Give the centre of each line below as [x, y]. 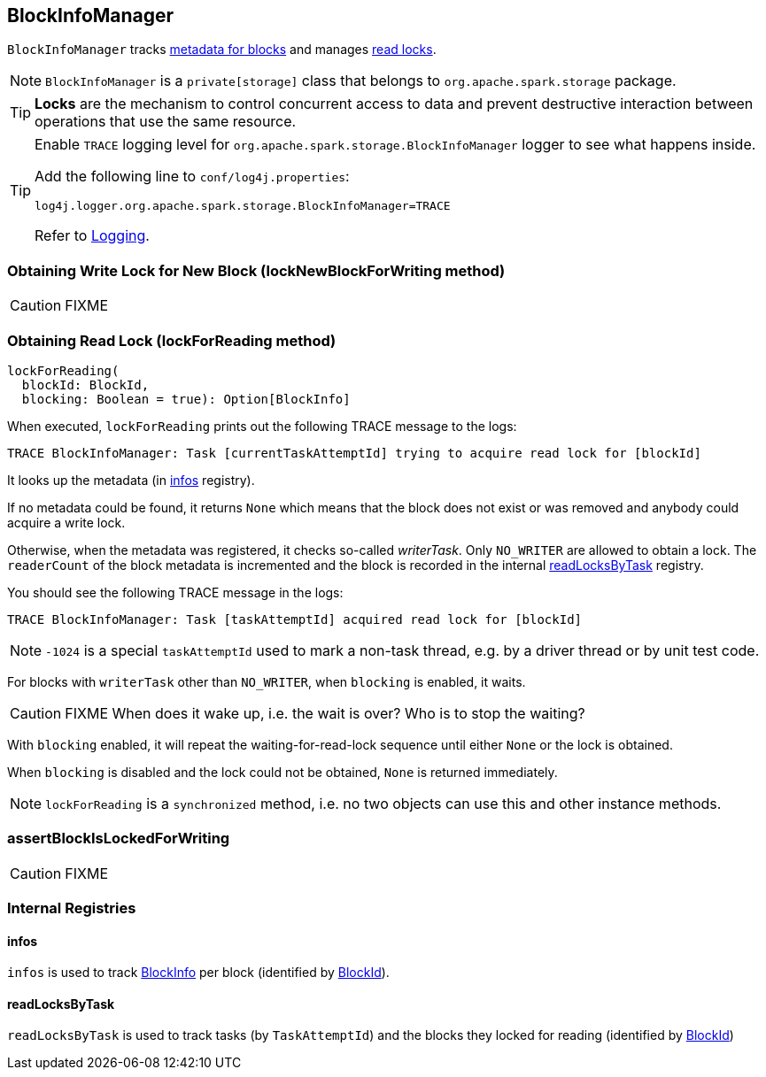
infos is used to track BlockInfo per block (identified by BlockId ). [198, 973]
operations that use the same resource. [166, 122]
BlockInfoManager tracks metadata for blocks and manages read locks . [222, 50]
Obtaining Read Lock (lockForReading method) [172, 340]
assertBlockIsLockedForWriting [119, 839]
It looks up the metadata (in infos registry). [131, 480]
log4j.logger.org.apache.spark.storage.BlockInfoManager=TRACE [243, 206]
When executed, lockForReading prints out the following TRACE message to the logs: [262, 426]
